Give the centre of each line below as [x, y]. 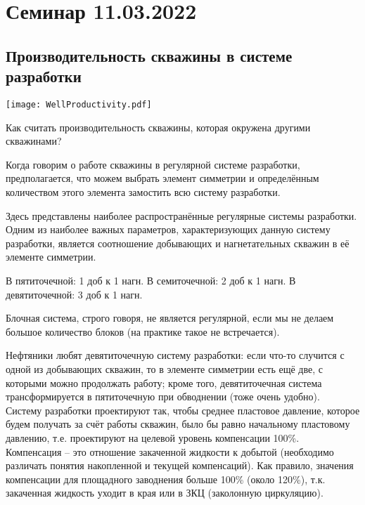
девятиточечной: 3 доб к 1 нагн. [74, 294]
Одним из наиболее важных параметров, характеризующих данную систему [168, 229]
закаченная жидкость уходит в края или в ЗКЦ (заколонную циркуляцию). [165, 493]
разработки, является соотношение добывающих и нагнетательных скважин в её [178, 243]
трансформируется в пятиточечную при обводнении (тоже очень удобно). [163, 396]
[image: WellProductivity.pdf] [79, 104]
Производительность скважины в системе [149, 55]
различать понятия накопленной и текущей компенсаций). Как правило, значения [180, 465]
